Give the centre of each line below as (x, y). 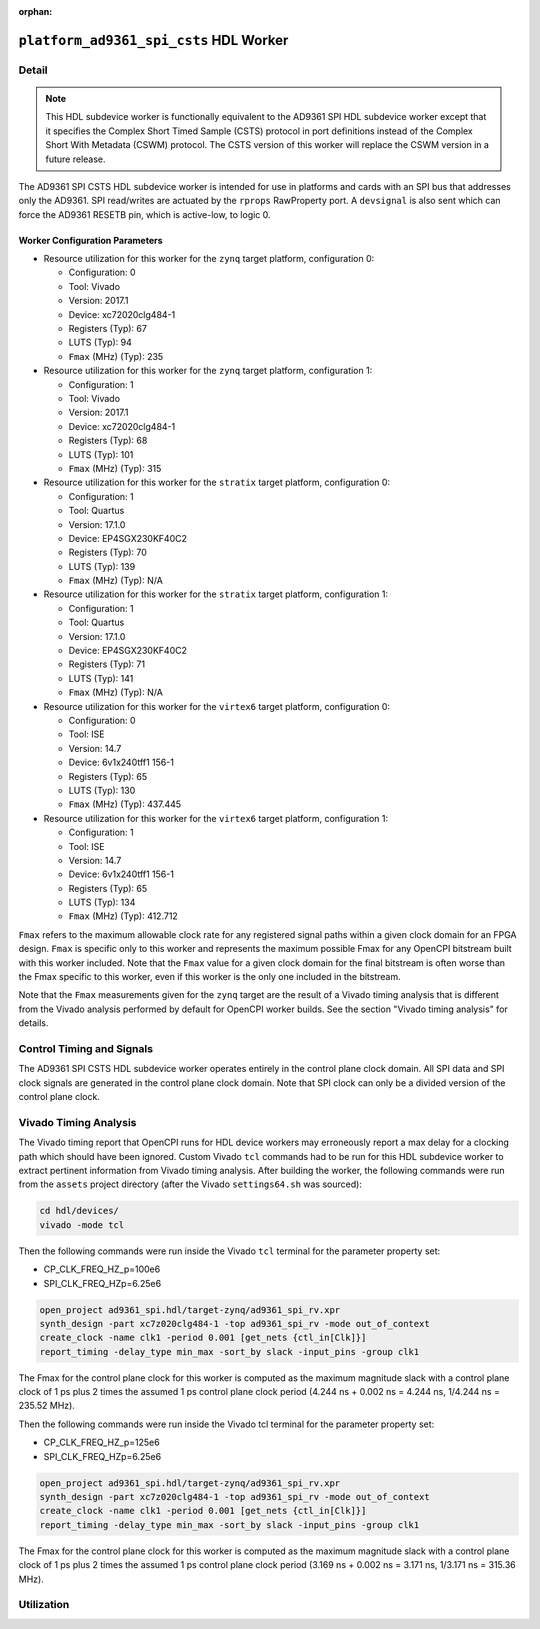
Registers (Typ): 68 (108, 441)
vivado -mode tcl (82, 1224)
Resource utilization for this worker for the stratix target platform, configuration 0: (216, 482)
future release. (75, 159)
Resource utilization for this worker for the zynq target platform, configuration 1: (208, 371)
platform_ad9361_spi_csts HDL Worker (153, 40)
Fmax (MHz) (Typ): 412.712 (123, 916)
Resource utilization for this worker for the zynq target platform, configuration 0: (209, 259)
